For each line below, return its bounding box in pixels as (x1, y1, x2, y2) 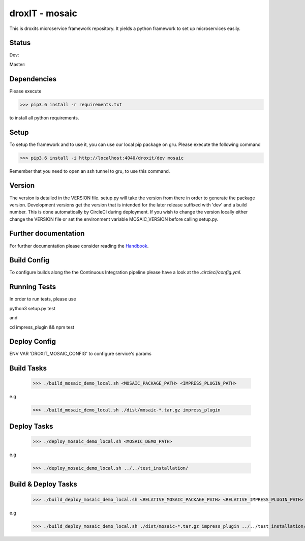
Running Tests (9, 283, 56, 291)
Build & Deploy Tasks (9, 480, 77, 489)
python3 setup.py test (9, 305, 56, 311)
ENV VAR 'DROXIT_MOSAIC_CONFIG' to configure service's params (9, 351, 152, 357)
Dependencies (9, 74, 57, 83)
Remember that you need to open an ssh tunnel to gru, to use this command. (9, 168, 170, 174)
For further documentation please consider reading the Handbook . (9, 243, 149, 249)
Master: (9, 61, 25, 67)
